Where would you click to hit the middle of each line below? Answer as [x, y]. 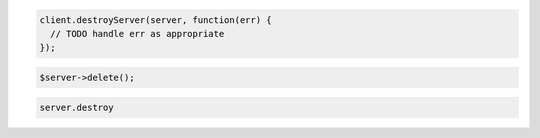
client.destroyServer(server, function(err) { [155, 19]
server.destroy [76, 107]
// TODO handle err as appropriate [137, 33]
